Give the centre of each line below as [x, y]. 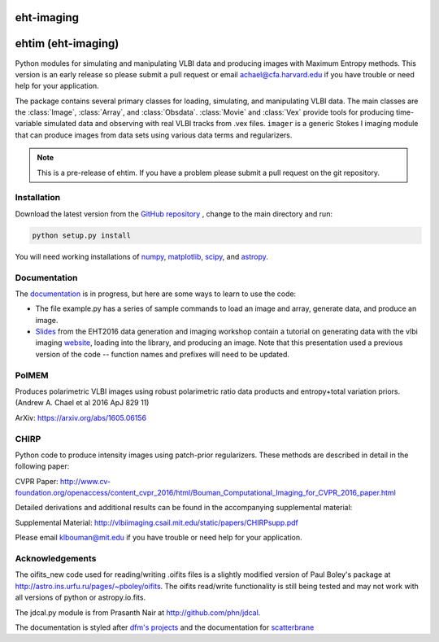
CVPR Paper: [37, 481]
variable [28, 124]
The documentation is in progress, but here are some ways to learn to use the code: [156, 294]
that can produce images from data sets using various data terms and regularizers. [154, 135]
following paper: [42, 466]
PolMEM [32, 375]
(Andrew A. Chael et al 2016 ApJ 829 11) [82, 403]
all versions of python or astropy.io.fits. [80, 597]
